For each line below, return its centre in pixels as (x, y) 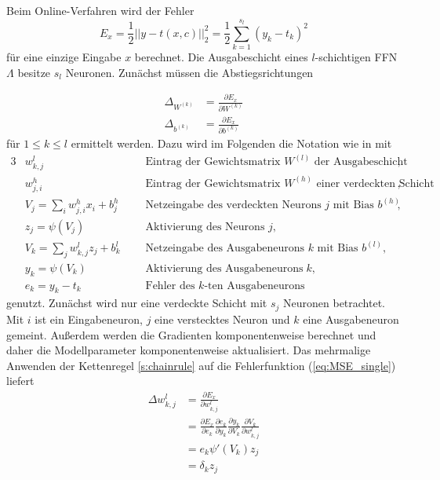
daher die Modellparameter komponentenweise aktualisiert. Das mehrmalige (189, 350)
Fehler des (170, 286)
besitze (34, 72)
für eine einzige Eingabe (64, 57)
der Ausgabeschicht (361, 162)
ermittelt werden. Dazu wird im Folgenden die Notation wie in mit (231, 143)
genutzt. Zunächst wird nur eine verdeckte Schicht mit (137, 303)
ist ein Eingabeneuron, (89, 319)
